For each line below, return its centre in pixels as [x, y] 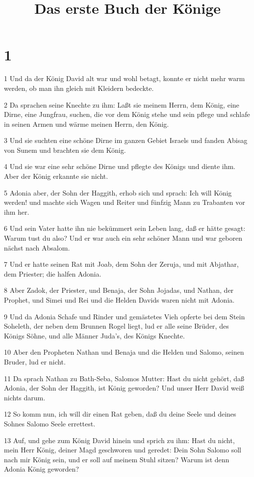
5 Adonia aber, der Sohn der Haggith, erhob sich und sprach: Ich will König [118, 192]
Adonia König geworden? [41, 469]
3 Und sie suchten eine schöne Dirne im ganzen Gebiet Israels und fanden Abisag [126, 140]
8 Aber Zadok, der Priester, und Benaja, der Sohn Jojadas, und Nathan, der [119, 290]
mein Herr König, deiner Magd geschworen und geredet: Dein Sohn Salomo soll [123, 450]
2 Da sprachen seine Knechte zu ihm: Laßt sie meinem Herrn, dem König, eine [122, 104]
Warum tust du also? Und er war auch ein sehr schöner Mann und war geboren [123, 238]
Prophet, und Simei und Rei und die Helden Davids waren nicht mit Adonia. [119, 300]
